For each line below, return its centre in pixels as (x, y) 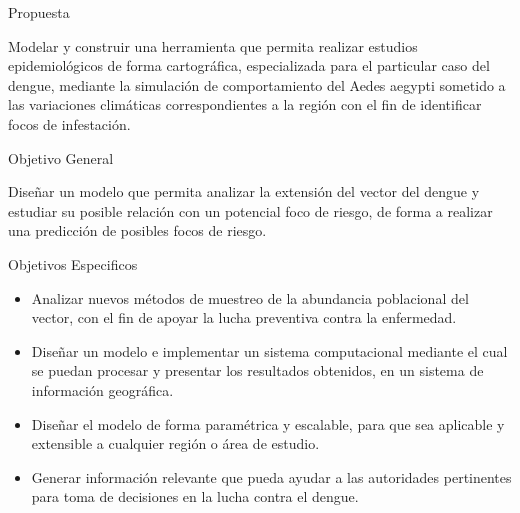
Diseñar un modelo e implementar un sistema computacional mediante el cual (269, 350)
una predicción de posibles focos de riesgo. (137, 230)
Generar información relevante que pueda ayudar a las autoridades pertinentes (271, 476)
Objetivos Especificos (73, 263)
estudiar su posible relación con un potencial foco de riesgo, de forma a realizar (250, 210)
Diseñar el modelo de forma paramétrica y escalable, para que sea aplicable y (268, 423)
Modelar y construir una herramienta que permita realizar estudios (213, 45)
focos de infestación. (69, 123)
